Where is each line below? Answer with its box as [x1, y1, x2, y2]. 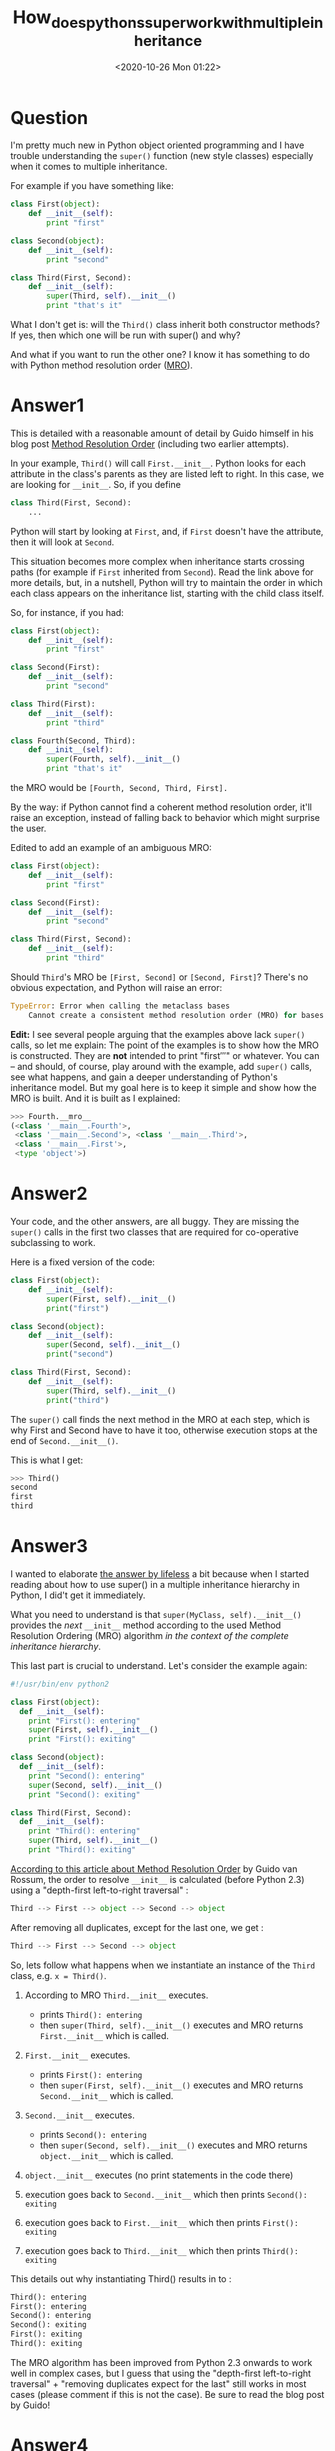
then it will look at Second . [10, 536, 115, 548]
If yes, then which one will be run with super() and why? [10, 329, 241, 341]
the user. [10, 822, 47, 835]
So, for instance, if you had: [10, 606, 125, 618]
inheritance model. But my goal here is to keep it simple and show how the [10, 1081, 317, 1093]
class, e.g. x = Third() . [10, 1969, 107, 1981]
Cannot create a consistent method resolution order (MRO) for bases [28, 1010, 325, 1020]
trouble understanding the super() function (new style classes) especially [10, 150, 314, 162]
